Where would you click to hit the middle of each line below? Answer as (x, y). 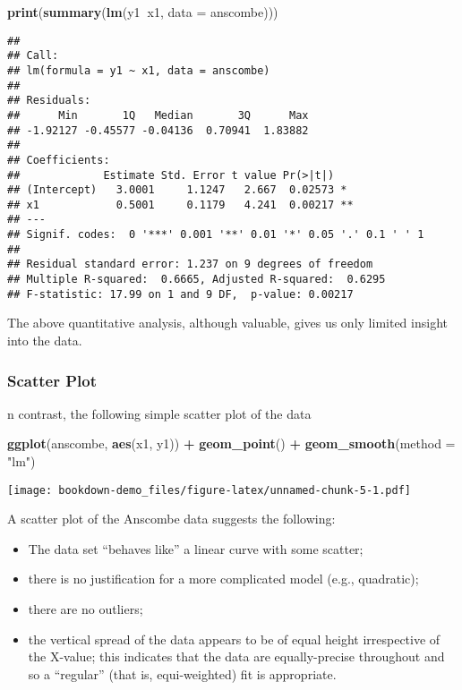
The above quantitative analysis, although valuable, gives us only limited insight (227, 323)
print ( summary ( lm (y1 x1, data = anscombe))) (143, 12)
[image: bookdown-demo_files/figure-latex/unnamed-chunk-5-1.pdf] (210, 490)
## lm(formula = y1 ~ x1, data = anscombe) (139, 70)
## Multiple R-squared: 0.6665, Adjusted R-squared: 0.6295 (197, 280)
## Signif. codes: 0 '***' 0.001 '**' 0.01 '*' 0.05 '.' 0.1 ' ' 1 (216, 235)
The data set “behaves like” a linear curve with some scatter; (196, 548)
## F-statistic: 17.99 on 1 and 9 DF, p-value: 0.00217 (180, 294)
